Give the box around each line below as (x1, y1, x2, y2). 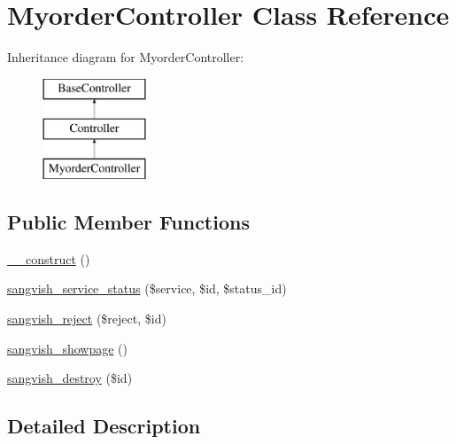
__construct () (7, 249, 90, 268)
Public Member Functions (7, 208, 250, 236)
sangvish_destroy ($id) (7, 369, 133, 387)
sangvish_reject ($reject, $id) (7, 309, 166, 328)
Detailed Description (7, 412, 201, 440)
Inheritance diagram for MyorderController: (7, 48, 244, 66)
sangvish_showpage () (7, 339, 128, 357)
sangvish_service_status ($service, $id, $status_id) (7, 279, 287, 298)
